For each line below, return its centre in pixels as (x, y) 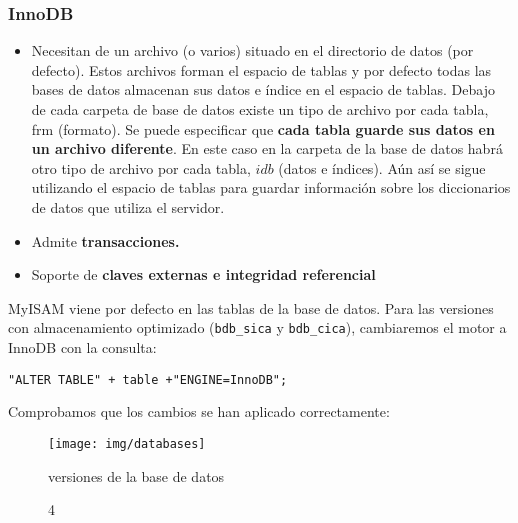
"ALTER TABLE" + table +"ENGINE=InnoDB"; (148, 379)
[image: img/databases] (127, 443)
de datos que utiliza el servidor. (128, 206)
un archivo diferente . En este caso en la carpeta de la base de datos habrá (267, 148)
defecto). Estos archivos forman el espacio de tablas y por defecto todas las (261, 69)
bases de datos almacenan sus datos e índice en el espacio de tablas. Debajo (263, 89)
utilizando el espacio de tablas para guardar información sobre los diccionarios (271, 187)
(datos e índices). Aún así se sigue (382, 167)
